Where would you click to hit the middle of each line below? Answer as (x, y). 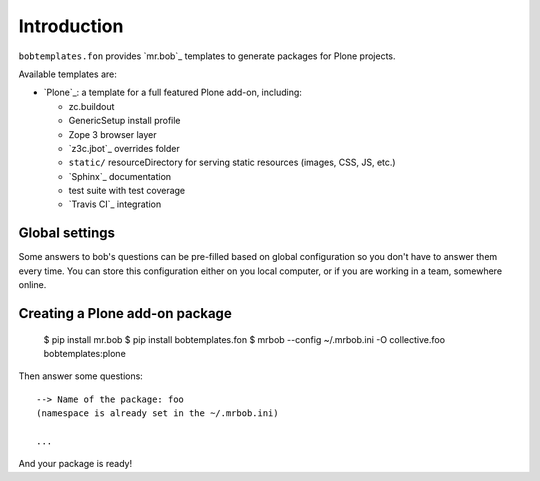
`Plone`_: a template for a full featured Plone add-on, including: (172, 92)
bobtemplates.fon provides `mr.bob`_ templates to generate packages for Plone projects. (207, 56)
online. (32, 285)
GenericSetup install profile (124, 121)
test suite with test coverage (127, 191)
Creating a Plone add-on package (125, 313)
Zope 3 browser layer (112, 134)
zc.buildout (91, 106)
